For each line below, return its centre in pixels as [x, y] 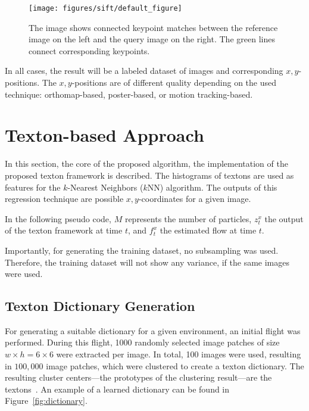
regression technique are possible [64, 199]
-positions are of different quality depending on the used [174, 82]
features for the [33, 187]
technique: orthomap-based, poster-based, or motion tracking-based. [129, 94]
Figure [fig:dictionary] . [46, 401]
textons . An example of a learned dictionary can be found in [117, 389]
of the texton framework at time [64, 230]
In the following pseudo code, [58, 218]
